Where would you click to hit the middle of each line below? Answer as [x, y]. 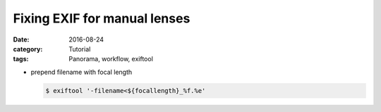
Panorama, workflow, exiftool [111, 59]
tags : [21, 59]
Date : [21, 39]
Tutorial [80, 49]
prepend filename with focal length [81, 72]
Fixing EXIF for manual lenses [102, 18]
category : [28, 49]
